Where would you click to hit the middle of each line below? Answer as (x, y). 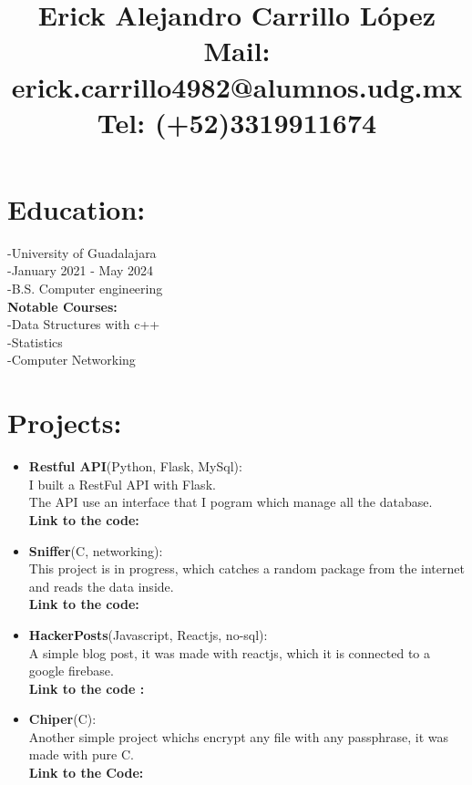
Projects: (65, 423)
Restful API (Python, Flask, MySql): (135, 466)
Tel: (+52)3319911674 (237, 122)
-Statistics (35, 341)
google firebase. (71, 671)
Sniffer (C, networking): (96, 550)
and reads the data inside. (101, 586)
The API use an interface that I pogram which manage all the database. (231, 502)
